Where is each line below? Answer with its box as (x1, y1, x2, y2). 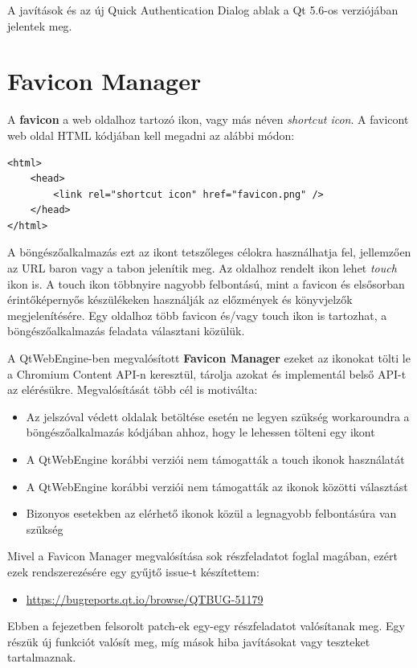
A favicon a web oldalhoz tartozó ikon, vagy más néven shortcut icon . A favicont (7, 111, 409, 128)
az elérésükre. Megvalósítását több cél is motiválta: (7, 381, 258, 398)
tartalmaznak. (7, 649, 76, 666)
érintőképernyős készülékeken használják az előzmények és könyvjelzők (7, 291, 353, 308)
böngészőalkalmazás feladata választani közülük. (7, 322, 245, 339)
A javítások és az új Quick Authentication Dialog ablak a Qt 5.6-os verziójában (7, 2, 399, 18)
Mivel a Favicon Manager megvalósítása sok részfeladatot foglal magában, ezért (7, 547, 398, 564)
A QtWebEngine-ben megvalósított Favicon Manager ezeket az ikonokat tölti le (7, 350, 411, 367)
